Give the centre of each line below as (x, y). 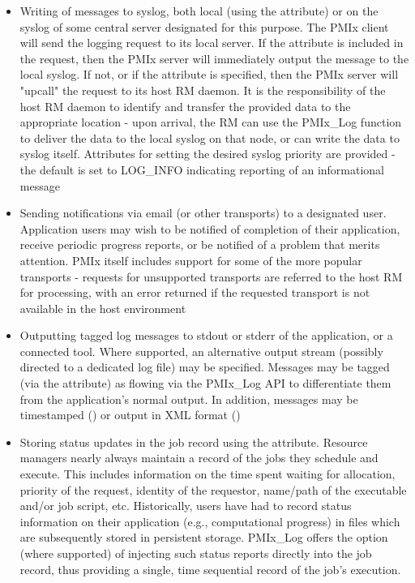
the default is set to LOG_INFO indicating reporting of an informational (202, 169)
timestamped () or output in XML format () (130, 415)
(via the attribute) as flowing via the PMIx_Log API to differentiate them (205, 383)
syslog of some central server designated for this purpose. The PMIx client (204, 26)
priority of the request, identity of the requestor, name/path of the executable (213, 489)
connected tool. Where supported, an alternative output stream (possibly (201, 351)
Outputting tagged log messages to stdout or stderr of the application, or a (206, 335)
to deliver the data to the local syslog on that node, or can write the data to (210, 137)
